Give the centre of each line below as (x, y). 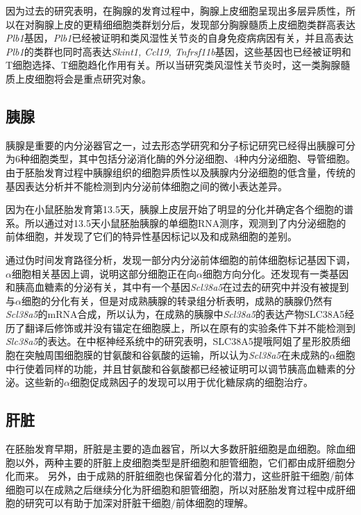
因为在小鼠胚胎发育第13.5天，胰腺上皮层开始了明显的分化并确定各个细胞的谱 (179, 209)
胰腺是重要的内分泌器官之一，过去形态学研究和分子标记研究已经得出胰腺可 (176, 145)
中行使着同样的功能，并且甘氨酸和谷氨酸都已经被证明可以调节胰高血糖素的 (176, 368)
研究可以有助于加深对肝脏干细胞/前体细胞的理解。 (139, 503)
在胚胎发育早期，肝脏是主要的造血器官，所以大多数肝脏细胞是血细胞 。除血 (176, 449)
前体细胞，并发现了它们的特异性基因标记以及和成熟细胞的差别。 (151, 236)
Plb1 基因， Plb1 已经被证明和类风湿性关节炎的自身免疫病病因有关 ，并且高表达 (180, 38)
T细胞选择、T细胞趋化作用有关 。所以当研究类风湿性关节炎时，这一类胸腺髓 (178, 65)
